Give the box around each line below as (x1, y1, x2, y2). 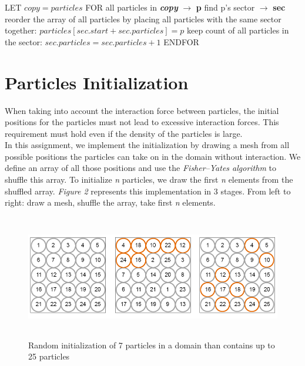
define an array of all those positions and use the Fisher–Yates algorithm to (5, 162, 276, 174)
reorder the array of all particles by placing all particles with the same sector (5, 12, 281, 25)
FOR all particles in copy (85, 1, 178, 13)
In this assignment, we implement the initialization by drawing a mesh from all (5, 139, 290, 151)
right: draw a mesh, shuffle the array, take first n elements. (5, 196, 216, 209)
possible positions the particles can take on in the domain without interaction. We (5, 150, 301, 162)
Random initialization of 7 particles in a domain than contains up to (28, 338, 275, 351)
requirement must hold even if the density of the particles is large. (5, 127, 243, 139)
